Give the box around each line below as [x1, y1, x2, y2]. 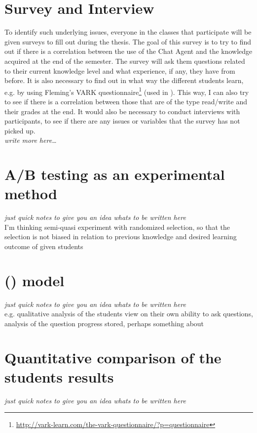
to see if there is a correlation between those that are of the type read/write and [4, 96, 247, 106]
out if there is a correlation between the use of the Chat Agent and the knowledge [4, 46, 253, 56]
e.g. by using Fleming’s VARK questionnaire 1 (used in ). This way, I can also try [4, 85, 249, 97]
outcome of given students [4, 241, 83, 251]
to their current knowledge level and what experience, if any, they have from [4, 65, 235, 76]
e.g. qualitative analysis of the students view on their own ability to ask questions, [4, 308, 253, 319]
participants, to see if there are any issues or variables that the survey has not [4, 116, 240, 126]
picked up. [4, 125, 36, 135]
